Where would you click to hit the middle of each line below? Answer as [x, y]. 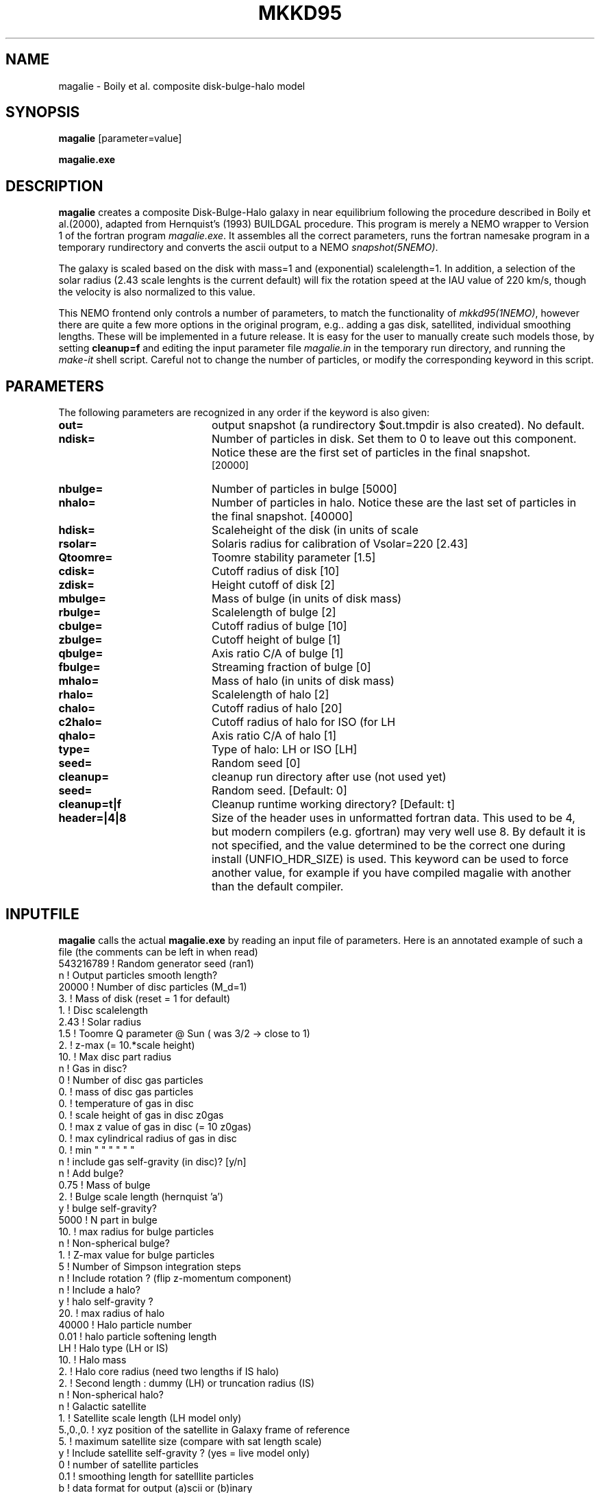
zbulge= [80, 640]
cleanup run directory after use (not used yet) [329, 777]
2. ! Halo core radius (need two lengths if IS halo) [169, 1371]
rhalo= [76, 695]
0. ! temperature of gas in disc [126, 1103]
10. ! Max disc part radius [115, 1056]
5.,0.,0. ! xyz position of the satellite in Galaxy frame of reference [204, 1429]
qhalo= [77, 736]
